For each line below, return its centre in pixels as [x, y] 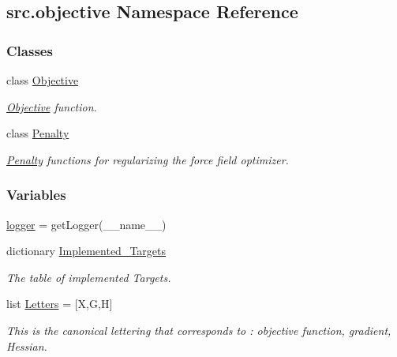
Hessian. [27, 346]
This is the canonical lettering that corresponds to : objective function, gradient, [199, 330]
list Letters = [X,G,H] [60, 304]
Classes [30, 50]
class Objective [43, 80]
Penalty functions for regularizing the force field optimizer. [148, 159]
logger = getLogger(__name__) [86, 224]
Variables [36, 195]
